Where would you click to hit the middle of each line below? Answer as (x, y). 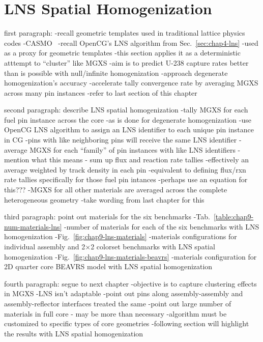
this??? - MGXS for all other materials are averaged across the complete (116, 190)
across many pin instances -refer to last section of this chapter (101, 92)
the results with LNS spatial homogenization (74, 333)
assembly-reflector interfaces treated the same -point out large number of (118, 303)
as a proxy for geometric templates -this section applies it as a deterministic (122, 53)
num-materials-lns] (33, 226)
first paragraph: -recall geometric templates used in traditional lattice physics (125, 33)
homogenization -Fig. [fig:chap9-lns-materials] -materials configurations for (121, 236)
